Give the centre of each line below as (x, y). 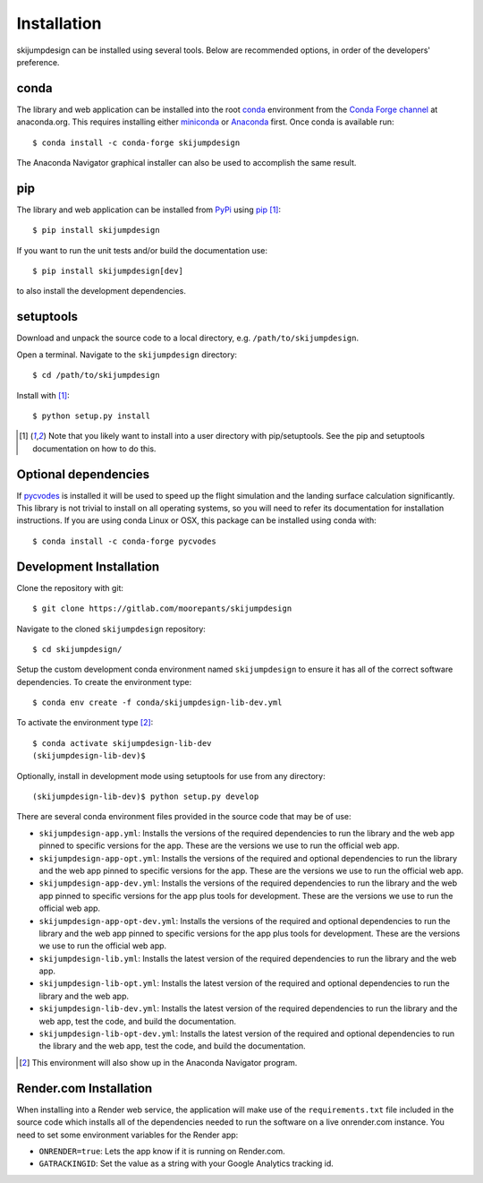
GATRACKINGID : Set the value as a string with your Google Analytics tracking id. (186, 1163)
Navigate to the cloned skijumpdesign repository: (111, 629)
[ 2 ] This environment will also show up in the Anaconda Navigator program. (158, 1062)
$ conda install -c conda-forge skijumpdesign (136, 142)
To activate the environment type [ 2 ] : (85, 723)
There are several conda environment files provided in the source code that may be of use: (184, 817)
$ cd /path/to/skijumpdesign (96, 375)
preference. (38, 62)
